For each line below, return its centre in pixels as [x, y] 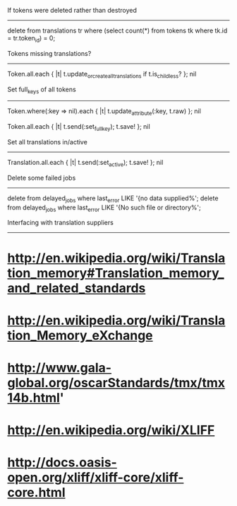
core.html [36, 493]
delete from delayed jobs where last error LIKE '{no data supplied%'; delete [113, 199]
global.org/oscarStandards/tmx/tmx [116, 383]
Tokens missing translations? [49, 53]
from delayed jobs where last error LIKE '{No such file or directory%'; [104, 208]
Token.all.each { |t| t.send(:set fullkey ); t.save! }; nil [79, 127]
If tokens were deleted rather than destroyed [72, 10]
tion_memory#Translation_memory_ [116, 273]
